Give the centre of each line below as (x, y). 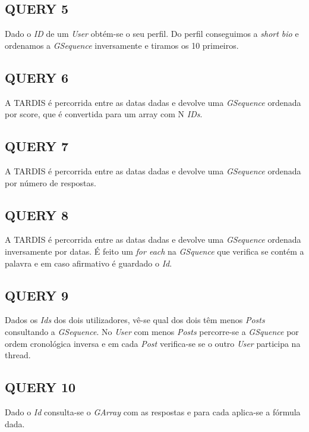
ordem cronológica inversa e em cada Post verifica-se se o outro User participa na (153, 343)
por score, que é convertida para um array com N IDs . (104, 114)
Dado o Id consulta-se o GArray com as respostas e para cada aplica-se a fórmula (153, 411)
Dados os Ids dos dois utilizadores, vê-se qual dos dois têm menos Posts (135, 320)
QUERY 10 (40, 387)
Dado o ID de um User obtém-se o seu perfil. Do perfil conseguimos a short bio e (152, 34)
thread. (18, 355)
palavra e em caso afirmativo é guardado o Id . (89, 263)
